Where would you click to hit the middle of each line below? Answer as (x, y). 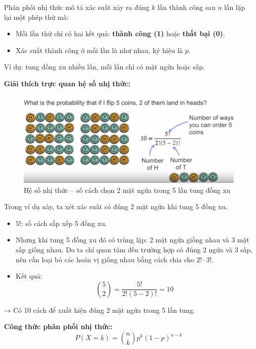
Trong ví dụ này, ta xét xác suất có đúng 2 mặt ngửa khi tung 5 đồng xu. (116, 206)
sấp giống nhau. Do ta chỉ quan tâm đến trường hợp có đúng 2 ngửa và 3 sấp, (134, 250)
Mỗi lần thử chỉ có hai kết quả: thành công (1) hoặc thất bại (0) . (120, 33)
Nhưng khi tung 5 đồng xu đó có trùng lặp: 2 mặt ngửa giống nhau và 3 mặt (132, 240)
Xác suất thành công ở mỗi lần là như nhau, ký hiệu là (99, 50)
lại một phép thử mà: (36, 17)
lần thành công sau (186, 7)
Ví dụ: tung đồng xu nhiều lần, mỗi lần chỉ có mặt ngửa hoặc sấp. (104, 67)
